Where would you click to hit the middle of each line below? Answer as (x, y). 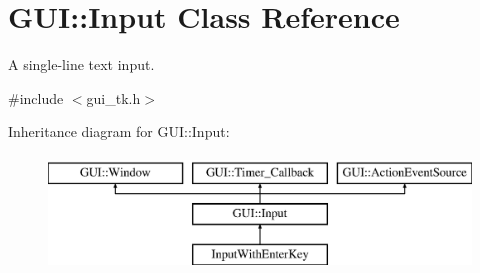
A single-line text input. (81, 64)
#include (36, 97)
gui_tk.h (113, 97)
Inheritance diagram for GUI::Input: (119, 131)
